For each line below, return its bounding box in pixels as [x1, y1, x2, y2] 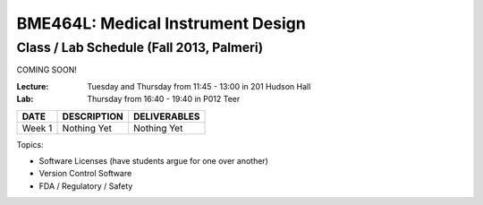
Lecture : [16, 81, 49, 91]
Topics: [16, 139, 44, 149]
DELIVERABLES [132, 110, 200, 123]
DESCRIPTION [62, 110, 124, 123]
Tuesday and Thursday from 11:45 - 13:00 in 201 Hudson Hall [87, 81, 311, 91]
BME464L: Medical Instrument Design [16, 13, 306, 33]
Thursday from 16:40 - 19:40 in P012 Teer [87, 94, 241, 105]
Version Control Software [38, 168, 132, 179]
